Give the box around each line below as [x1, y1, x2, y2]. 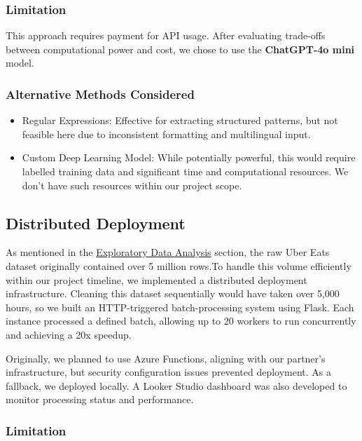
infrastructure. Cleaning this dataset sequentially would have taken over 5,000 [6, 286, 340, 301]
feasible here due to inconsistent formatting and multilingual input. [22, 126, 311, 141]
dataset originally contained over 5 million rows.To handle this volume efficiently [6, 258, 351, 273]
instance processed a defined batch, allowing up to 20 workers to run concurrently [6, 313, 356, 328]
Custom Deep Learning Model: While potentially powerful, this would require [22, 150, 356, 165]
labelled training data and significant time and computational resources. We [22, 164, 349, 178]
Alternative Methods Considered [6, 85, 195, 102]
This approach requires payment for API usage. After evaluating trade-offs [6, 28, 326, 43]
